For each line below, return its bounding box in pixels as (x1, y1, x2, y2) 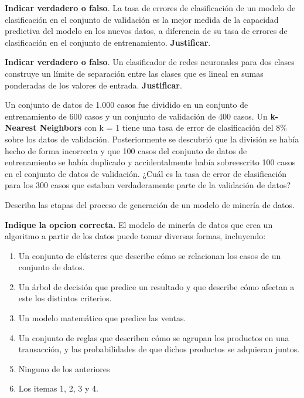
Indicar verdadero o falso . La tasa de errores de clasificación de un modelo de (5, 2, 296, 13)
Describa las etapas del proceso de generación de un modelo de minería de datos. (5, 198, 295, 210)
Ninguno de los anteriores (18, 362, 110, 375)
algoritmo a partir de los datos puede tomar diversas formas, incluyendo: (5, 230, 266, 242)
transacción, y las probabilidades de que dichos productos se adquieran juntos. (18, 343, 300, 355)
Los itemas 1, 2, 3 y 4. (18, 382, 98, 394)
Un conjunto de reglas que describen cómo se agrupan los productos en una (18, 331, 289, 343)
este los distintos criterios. (18, 292, 112, 304)
